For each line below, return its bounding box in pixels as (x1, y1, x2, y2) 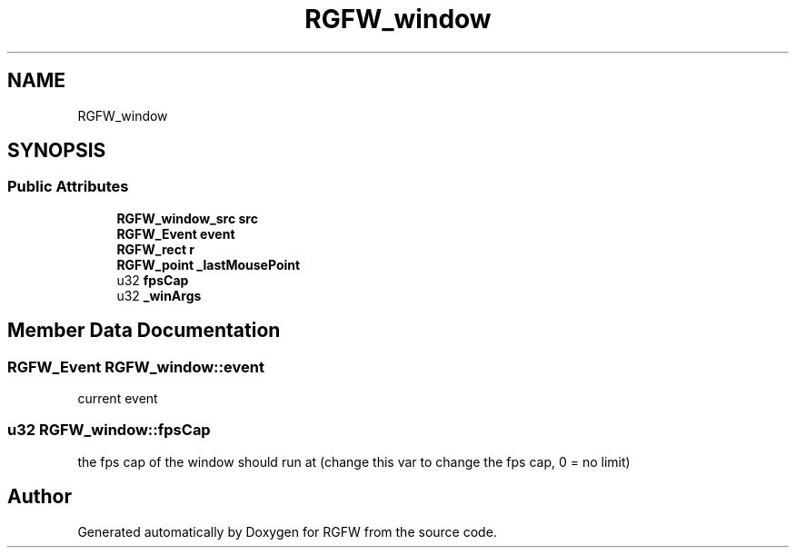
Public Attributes (7, 177, 129, 196)
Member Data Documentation (7, 319, 281, 342)
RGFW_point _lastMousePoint (116, 256, 301, 273)
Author (7, 485, 72, 509)
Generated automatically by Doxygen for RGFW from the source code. (77, 523, 497, 540)
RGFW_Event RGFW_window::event (7, 357, 264, 376)
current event (77, 391, 158, 407)
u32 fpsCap (116, 272, 189, 288)
